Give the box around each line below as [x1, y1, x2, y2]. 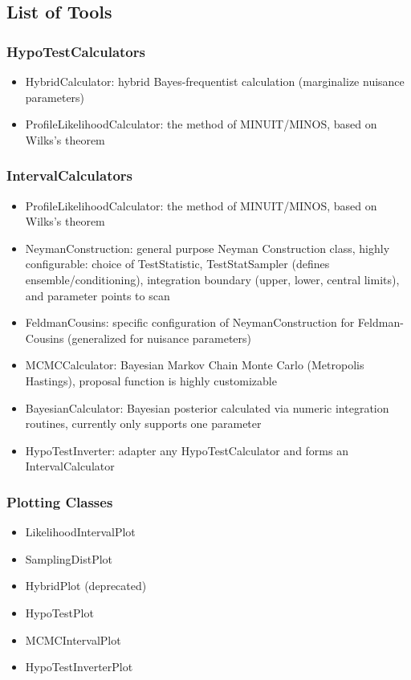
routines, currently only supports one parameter [25, 415, 262, 432]
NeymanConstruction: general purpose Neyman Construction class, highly [25, 239, 390, 256]
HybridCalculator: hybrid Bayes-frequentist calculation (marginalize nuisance [25, 73, 405, 89]
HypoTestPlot [25, 604, 94, 621]
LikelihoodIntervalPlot [25, 523, 136, 540]
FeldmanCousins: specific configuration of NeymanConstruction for [25, 314, 355, 331]
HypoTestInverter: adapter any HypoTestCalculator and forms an [25, 442, 348, 458]
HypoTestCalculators [6, 41, 145, 61]
